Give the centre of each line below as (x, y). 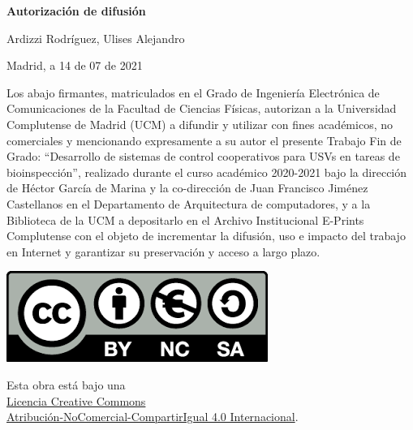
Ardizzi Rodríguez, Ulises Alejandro (96, 38)
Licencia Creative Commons (76, 400)
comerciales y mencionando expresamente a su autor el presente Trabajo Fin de (204, 140)
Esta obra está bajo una (66, 384)
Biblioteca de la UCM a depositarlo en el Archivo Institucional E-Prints (185, 219)
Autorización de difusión (76, 11)
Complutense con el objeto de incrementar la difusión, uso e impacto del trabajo (206, 236)
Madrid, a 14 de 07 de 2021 (75, 65)
